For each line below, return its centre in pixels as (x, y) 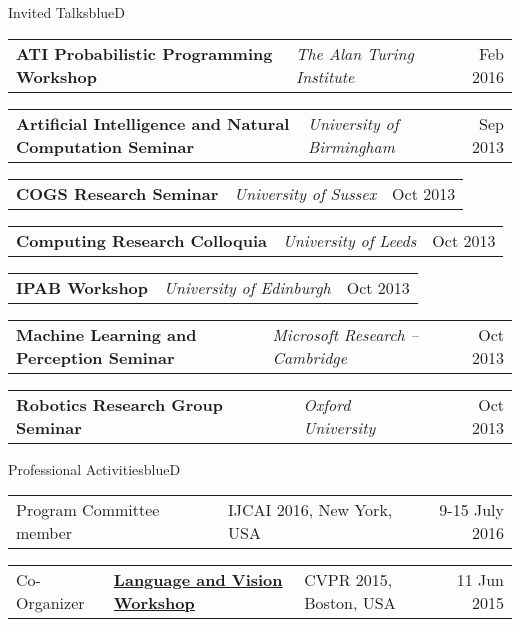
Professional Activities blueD (94, 468)
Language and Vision (198, 580)
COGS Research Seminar (117, 193)
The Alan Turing (354, 53)
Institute (325, 76)
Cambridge (310, 357)
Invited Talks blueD (66, 12)
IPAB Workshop (82, 287)
